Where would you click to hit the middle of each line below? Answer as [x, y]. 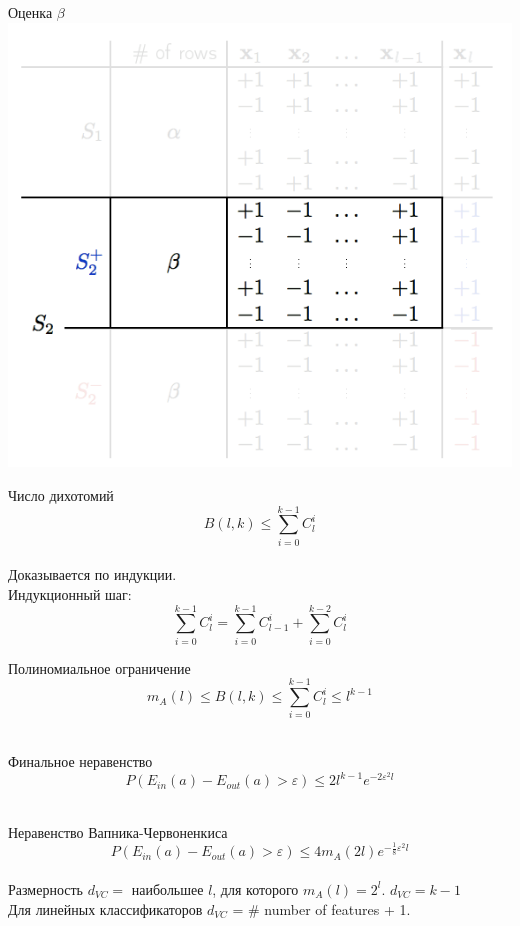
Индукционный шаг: [70, 593]
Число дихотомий [61, 495]
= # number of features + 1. [321, 908]
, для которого [255, 888]
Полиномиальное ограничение [99, 667]
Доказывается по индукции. [92, 574]
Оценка [30, 12]
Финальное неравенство [80, 760]
